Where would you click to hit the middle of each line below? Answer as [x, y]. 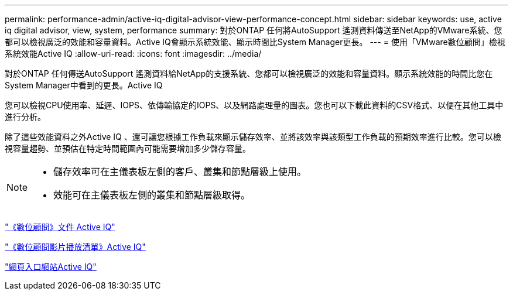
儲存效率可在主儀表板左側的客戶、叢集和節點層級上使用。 [180, 171]
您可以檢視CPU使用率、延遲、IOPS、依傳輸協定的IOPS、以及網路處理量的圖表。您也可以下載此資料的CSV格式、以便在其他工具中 [254, 105]
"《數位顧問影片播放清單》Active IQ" [75, 247]
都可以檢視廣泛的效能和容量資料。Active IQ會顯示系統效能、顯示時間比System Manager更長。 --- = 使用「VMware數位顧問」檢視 [255, 42]
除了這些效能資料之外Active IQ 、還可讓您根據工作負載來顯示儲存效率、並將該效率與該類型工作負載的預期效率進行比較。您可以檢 [253, 137]
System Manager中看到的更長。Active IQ [84, 85]
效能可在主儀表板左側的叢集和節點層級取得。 [152, 195]
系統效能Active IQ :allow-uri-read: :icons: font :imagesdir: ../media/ [133, 54]
